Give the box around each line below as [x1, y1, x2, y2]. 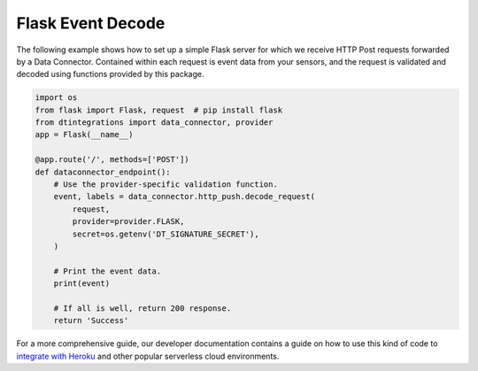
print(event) [53, 279, 111, 289]
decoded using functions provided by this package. [16, 69, 204, 80]
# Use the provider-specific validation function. [53, 180, 278, 189]
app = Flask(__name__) [35, 129, 134, 140]
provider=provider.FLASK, [72, 217, 185, 227]
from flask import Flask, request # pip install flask [35, 104, 283, 115]
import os [35, 93, 78, 103]
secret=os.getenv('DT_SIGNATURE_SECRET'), [72, 228, 260, 239]
